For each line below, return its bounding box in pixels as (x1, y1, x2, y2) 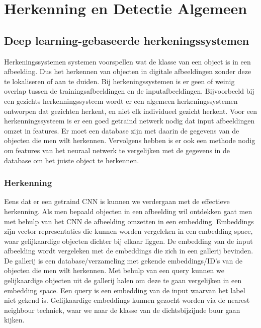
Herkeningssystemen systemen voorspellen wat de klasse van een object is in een (4, 56, 251, 67)
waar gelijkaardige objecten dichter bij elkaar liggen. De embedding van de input (4, 235, 253, 246)
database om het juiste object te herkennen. (4, 155, 139, 165)
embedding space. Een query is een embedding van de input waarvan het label (4, 285, 245, 295)
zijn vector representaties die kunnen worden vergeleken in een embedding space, (4, 226, 253, 236)
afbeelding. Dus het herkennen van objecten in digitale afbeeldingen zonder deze (4, 66, 251, 77)
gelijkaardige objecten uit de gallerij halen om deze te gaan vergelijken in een (4, 275, 242, 286)
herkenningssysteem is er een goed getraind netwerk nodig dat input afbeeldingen (4, 115, 255, 126)
